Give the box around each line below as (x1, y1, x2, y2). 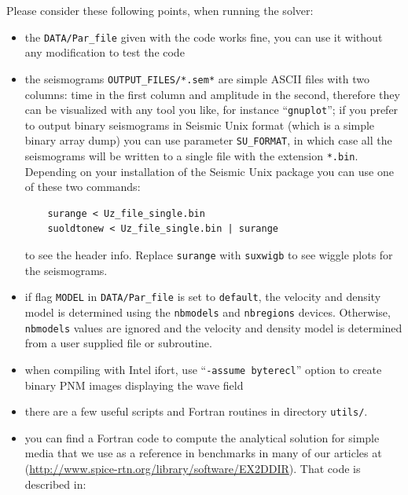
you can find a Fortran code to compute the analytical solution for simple (24, 429, 380, 445)
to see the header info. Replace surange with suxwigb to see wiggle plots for (24, 247, 393, 263)
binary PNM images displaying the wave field (24, 376, 244, 393)
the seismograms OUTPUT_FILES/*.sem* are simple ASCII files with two (24, 70, 370, 86)
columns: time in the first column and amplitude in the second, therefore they (24, 86, 400, 102)
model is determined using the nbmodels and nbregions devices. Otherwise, (24, 303, 391, 320)
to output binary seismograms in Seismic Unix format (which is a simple (24, 116, 375, 133)
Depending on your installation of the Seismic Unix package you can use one (24, 163, 394, 179)
